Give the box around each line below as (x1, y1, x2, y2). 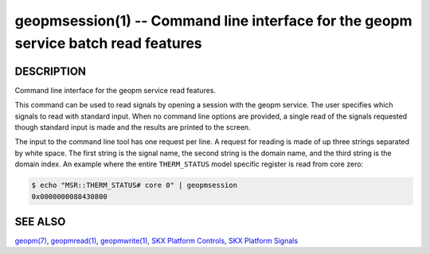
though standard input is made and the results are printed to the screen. (14, 123, 251, 132)
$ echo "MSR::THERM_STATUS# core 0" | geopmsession (31, 181, 238, 190)
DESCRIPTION (14, 64, 87, 78)
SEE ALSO (14, 215, 66, 229)
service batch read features (14, 34, 202, 52)
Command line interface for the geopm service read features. (14, 85, 217, 95)
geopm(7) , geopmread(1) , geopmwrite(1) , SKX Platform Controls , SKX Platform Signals (14, 236, 299, 246)
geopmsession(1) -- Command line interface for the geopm (14, 12, 412, 29)
